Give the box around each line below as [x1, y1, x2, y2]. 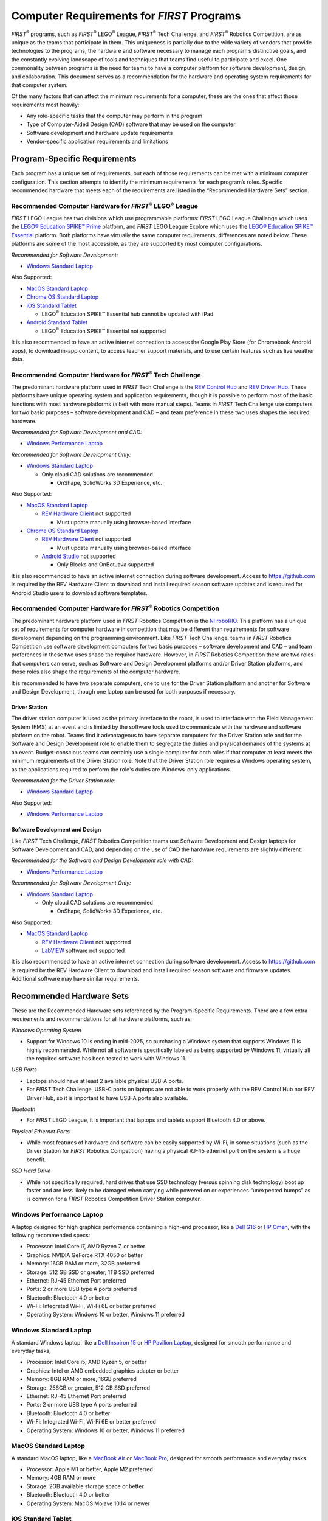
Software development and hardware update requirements [26, 129, 173, 136]
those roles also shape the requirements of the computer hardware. [11, 668, 180, 675]
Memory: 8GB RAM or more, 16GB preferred [26, 1376, 137, 1383]
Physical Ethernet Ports [11, 1127, 70, 1135]
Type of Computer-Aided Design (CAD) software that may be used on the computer [26, 120, 236, 128]
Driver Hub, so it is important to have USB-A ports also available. [26, 1094, 188, 1101]
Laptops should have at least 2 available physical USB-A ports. [26, 1077, 183, 1084]
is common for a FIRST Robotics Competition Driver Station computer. [26, 1196, 202, 1203]
